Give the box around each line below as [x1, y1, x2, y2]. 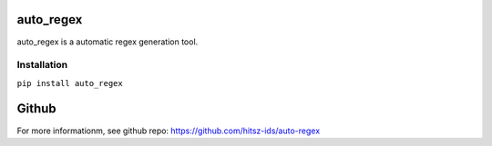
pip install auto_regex [16, 78, 123, 88]
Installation [16, 59, 68, 72]
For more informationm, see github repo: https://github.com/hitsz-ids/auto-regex [16, 125, 321, 136]
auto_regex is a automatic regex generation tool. [16, 36, 199, 47]
